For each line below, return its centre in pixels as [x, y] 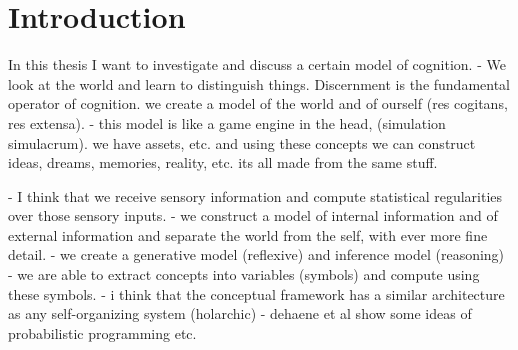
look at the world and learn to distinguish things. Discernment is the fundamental [259, 83]
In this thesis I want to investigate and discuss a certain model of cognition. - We [257, 64]
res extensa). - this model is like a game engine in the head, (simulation [227, 122]
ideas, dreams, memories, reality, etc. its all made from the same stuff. [223, 162]
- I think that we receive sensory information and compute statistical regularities [255, 195]
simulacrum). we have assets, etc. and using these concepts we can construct [242, 142]
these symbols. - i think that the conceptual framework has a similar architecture [256, 293]
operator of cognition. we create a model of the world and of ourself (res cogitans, [258, 103]
